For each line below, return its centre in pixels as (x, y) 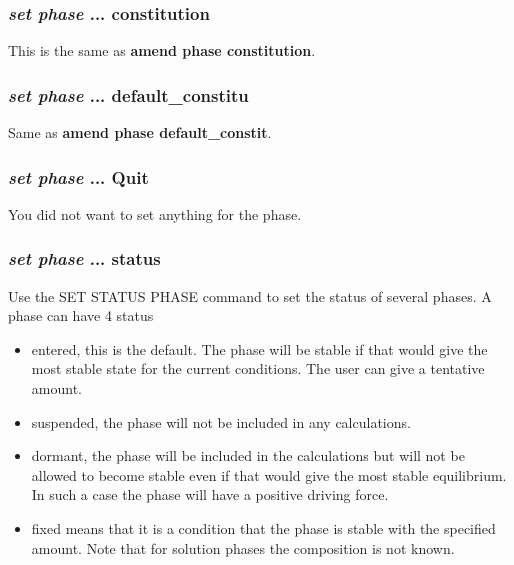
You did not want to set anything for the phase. (155, 213)
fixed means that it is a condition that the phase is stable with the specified (263, 528)
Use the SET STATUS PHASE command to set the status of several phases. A (250, 295)
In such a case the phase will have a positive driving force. (210, 494)
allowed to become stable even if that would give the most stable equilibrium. (269, 474)
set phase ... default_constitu (128, 94)
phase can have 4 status (81, 315)
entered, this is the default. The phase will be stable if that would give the (259, 348)
